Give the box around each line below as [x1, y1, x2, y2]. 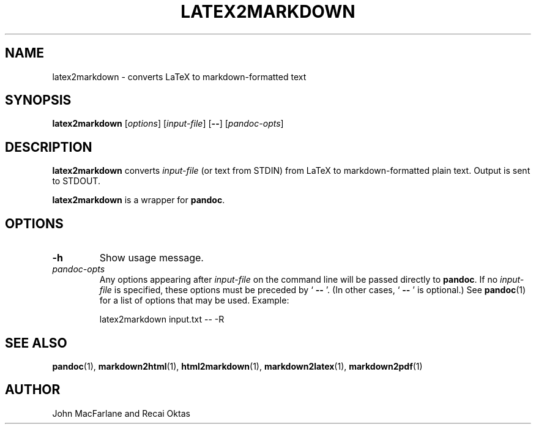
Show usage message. [99, 252, 204, 264]
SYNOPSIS [5, 92, 72, 108]
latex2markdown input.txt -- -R [99, 314, 225, 325]
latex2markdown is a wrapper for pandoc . [52, 195, 225, 206]
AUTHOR [5, 382, 61, 398]
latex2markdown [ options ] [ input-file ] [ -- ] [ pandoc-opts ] [52, 118, 284, 129]
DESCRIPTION [5, 139, 92, 155]
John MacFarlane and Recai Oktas [52, 408, 190, 419]
